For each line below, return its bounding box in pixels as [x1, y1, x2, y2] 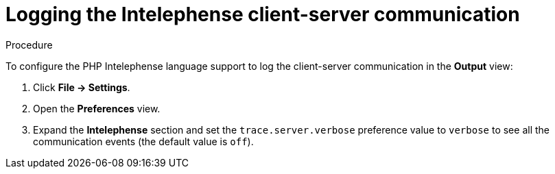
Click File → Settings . [33, 81, 130, 93]
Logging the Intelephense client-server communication [5, 3, 520, 26]
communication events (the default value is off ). [33, 135, 254, 147]
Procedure [5, 38, 53, 51]
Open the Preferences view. [33, 102, 161, 114]
